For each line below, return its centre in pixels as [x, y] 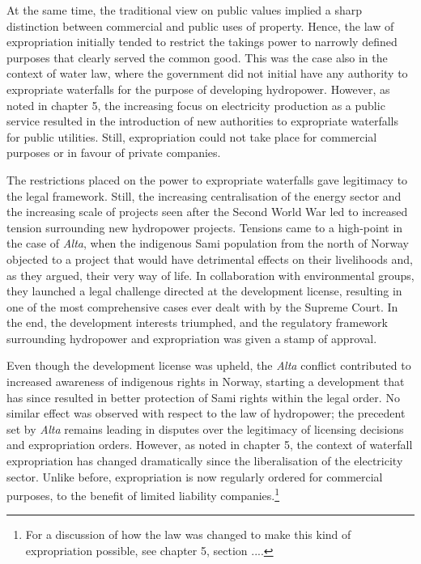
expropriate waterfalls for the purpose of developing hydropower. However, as [198, 89]
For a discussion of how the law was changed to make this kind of [188, 534]
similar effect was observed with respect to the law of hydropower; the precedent [206, 413]
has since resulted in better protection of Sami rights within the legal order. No [203, 397]
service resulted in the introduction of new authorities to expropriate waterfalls [202, 121]
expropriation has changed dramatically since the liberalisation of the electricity [205, 461]
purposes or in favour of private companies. [114, 153]
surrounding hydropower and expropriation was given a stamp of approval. [192, 338]
